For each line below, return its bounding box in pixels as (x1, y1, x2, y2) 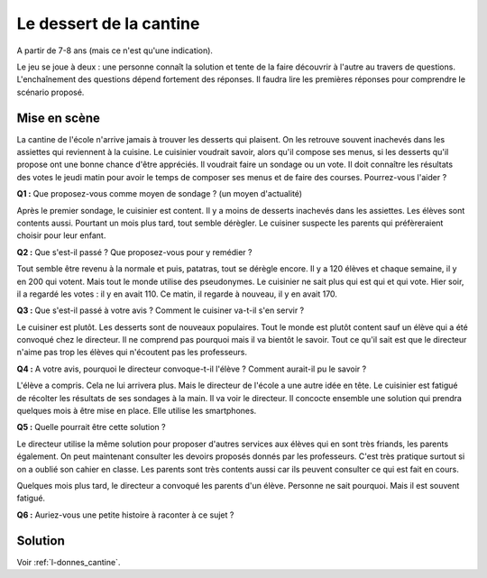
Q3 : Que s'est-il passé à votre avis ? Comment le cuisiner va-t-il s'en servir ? (16, 305, 305, 316)
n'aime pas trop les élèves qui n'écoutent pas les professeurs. (16, 347, 248, 358)
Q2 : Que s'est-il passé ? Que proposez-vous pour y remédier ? (16, 246, 253, 257)
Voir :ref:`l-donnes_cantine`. (16, 556, 121, 567)
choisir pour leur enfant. (16, 230, 106, 241)
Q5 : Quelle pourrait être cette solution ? (16, 422, 166, 433)
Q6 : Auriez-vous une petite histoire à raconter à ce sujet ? (16, 509, 234, 520)
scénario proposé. (16, 87, 85, 97)
